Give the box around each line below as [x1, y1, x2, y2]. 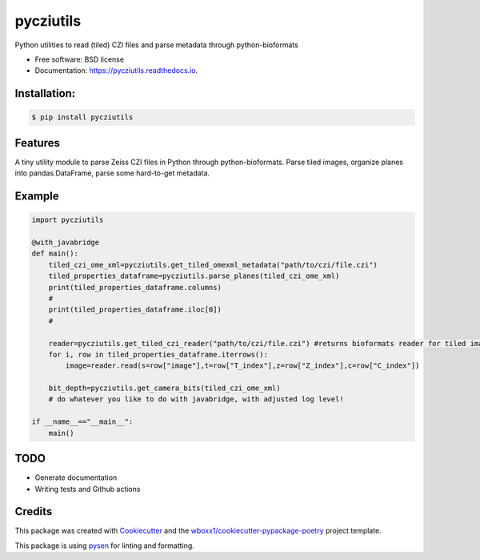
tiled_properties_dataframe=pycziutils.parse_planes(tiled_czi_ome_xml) [48, 272, 340, 280]
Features [14, 136, 60, 150]
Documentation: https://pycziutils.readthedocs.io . [34, 66, 198, 75]
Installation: [14, 87, 76, 100]
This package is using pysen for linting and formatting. [14, 541, 195, 550]
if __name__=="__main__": [31, 417, 134, 426]
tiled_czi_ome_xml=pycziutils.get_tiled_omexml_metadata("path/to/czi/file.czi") [48, 260, 378, 269]
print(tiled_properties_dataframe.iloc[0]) [48, 305, 222, 314]
